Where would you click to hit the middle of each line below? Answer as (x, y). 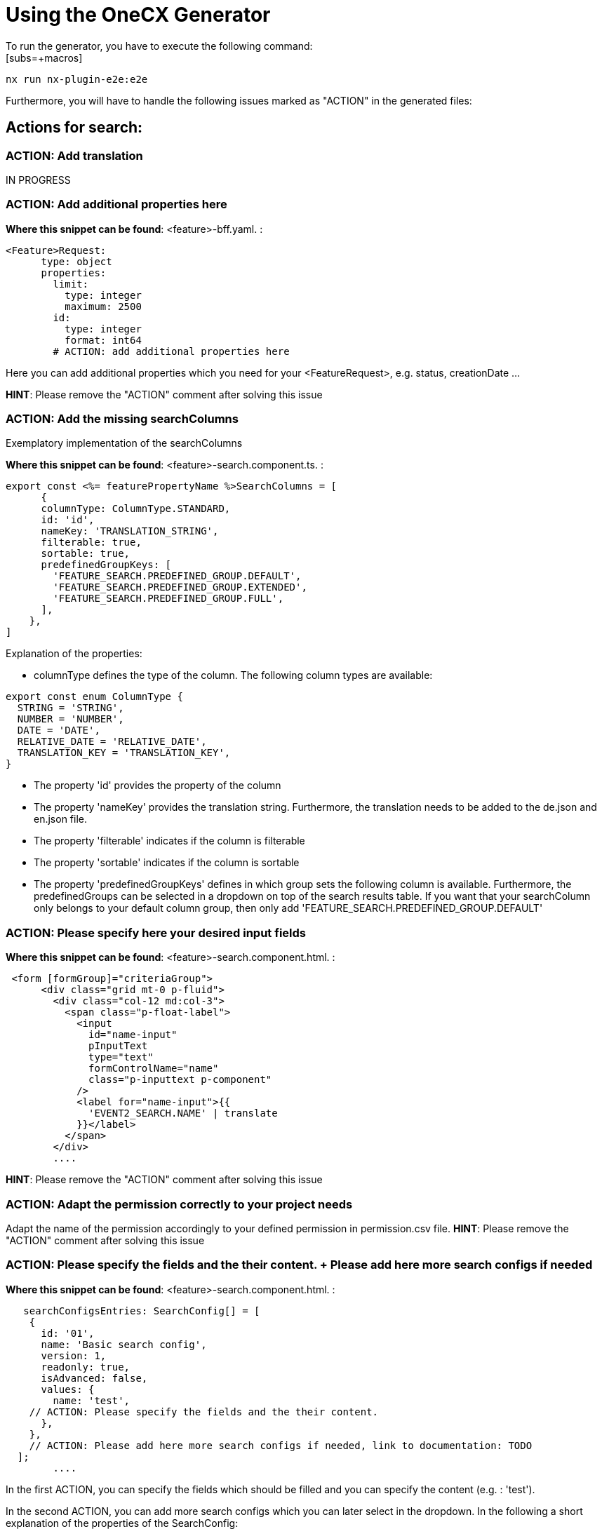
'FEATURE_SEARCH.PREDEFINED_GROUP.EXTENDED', (180, 587)
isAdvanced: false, (94, 1378)
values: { (68, 1389)
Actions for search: (74, 128)
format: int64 (103, 340)
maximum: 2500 (103, 306)
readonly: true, (86, 1367)
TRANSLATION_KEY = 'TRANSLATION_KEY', (124, 753)
